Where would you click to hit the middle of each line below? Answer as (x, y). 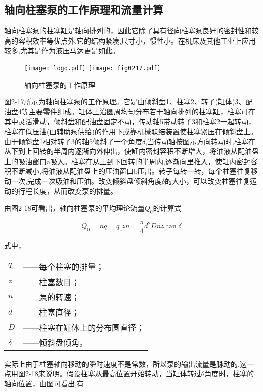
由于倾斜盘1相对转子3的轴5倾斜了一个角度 (73, 141)
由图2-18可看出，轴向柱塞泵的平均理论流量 (74, 208)
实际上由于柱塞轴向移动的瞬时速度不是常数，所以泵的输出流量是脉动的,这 (125, 363)
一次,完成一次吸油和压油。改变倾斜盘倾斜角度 (86, 181)
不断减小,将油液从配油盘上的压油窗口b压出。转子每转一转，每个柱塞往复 (131, 171)
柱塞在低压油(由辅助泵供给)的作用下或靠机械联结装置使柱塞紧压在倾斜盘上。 (131, 131)
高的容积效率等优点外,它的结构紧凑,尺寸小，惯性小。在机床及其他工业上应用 (130, 40)
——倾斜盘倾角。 (55, 342)
